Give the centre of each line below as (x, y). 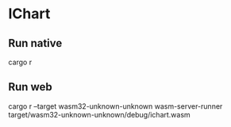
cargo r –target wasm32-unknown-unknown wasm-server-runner (115, 106)
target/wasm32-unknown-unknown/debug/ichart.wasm (99, 114)
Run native (35, 43)
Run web (31, 87)
